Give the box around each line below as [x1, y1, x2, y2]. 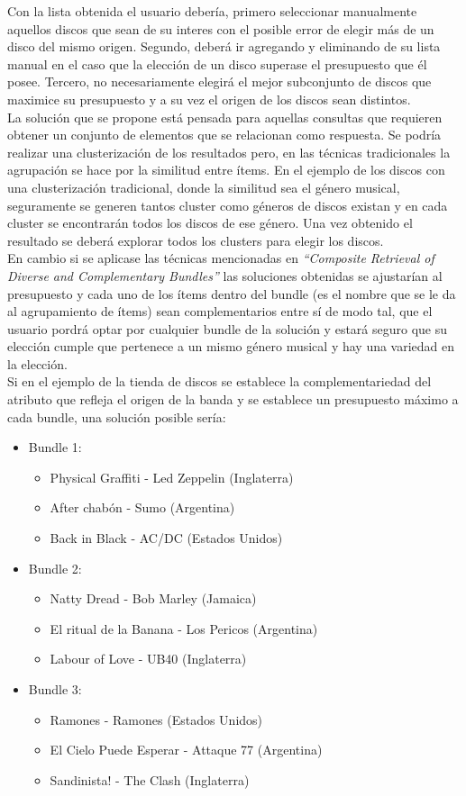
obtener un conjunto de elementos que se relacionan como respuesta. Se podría [7, 125, 442, 144]
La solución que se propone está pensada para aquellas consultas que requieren [7, 107, 443, 126]
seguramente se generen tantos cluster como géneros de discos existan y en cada [7, 195, 448, 214]
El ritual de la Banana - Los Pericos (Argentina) [50, 619, 318, 638]
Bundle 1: [28, 438, 82, 457]
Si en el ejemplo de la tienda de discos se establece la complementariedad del [7, 372, 432, 391]
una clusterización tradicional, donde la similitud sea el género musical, [7, 177, 400, 196]
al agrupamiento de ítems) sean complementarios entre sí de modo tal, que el [7, 302, 433, 321]
